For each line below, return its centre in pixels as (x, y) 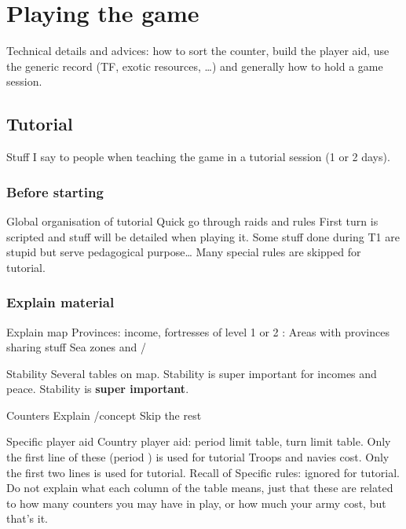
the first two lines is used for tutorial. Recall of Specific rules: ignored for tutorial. (203, 472)
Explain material (60, 302)
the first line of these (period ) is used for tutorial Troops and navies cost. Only (198, 457)
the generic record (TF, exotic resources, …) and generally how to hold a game (195, 66)
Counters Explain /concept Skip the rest (104, 415)
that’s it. (27, 518)
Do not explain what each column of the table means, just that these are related (200, 488)
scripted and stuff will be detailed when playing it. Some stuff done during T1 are (203, 236)
